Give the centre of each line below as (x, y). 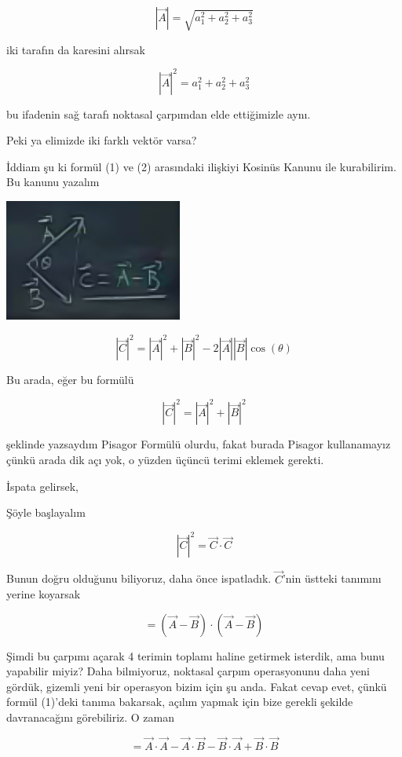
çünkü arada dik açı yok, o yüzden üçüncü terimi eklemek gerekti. (165, 459)
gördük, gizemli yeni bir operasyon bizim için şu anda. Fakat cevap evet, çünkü (197, 686)
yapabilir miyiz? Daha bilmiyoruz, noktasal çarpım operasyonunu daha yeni (188, 671)
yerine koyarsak (44, 594)
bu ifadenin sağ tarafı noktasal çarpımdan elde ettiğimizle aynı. (159, 113)
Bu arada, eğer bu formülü (70, 380)
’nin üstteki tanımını (332, 578)
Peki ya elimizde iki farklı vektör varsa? (102, 140)
